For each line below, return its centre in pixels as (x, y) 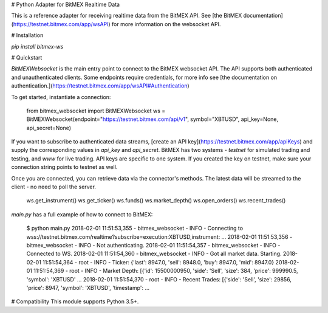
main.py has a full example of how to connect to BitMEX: (82, 214)
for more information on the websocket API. (166, 24)
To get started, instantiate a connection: (61, 97)
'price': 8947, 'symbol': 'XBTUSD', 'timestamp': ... (88, 287)
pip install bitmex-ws (37, 46)
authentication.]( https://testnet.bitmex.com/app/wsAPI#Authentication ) (100, 86)
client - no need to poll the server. (54, 187)
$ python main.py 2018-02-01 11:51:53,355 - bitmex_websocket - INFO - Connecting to (135, 229)
